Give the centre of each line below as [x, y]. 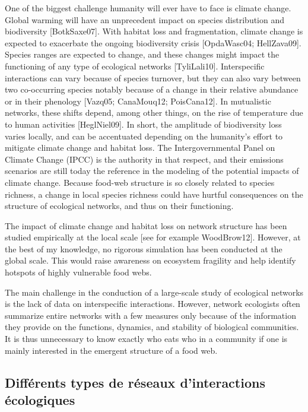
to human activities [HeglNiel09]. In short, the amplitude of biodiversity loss [143, 124]
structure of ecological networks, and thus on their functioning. [119, 206]
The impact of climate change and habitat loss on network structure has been [146, 225]
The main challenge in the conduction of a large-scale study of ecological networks [154, 292]
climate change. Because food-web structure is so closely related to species [140, 182]
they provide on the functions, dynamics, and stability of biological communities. [152, 327]
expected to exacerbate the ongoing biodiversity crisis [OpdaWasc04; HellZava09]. [153, 42]
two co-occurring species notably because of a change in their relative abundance [152, 89]
